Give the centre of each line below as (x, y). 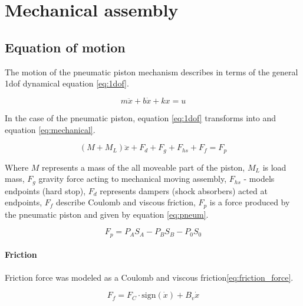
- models (259, 179)
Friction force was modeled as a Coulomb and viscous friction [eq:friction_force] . (149, 277)
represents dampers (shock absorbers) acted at (184, 190)
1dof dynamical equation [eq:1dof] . (67, 83)
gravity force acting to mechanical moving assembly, (133, 179)
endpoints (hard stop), (45, 190)
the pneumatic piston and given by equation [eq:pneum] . (107, 214)
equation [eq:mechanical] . (50, 129)
